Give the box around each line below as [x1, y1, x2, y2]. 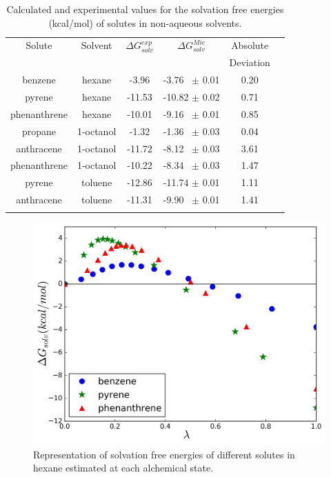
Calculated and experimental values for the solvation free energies [6, 2, 284, 16]
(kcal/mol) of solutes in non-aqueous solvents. [48, 15, 242, 30]
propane [21, 123, 56, 138]
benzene [22, 72, 56, 87]
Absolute [231, 38, 269, 52]
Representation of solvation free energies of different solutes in [33, 447, 295, 461]
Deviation [229, 55, 270, 70]
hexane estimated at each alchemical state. [33, 460, 214, 475]
